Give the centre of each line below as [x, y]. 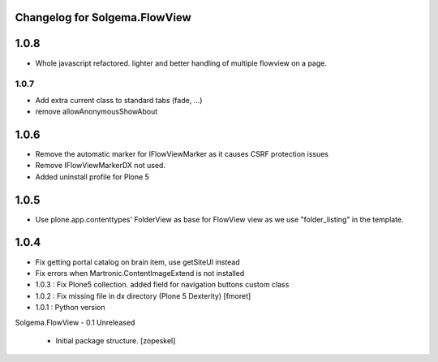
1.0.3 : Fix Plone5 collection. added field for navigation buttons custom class [162, 285]
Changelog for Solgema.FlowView [103, 17]
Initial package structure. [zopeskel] [116, 340]
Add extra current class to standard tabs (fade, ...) [119, 100]
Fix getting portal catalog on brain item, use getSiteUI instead [137, 262]
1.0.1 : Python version [70, 308]
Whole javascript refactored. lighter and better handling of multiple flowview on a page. [181, 63]
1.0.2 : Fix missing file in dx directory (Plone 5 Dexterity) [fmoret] [143, 295]
